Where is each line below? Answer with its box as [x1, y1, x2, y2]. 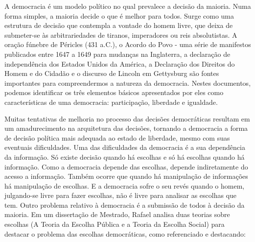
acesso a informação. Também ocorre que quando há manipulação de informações [4, 171, 248, 181]
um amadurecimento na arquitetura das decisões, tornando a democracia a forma [4, 123, 248, 133]
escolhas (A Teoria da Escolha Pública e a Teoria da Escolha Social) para [4, 219, 225, 229]
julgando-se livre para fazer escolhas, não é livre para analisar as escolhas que [4, 190, 237, 200]
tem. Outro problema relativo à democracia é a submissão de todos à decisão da [4, 199, 245, 210]
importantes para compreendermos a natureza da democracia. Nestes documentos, [4, 77, 251, 88]
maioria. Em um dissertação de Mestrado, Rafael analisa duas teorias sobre [4, 209, 230, 219]
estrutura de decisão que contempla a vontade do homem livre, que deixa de [4, 20, 233, 30]
